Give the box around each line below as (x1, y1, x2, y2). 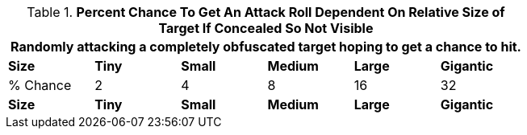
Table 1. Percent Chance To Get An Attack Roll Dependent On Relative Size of (27, 4, 505, 20)
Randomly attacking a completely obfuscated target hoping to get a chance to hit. (10, 39, 521, 55)
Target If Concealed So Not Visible (158, 20, 374, 36)
